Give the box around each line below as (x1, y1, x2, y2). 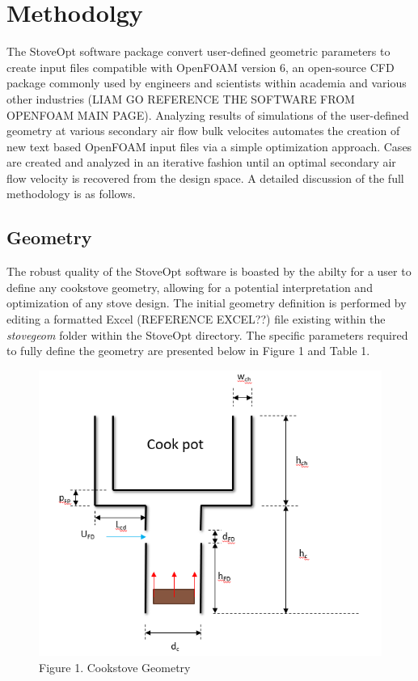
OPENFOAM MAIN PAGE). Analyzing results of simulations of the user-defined (6, 106, 409, 123)
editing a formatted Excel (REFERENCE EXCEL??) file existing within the (6, 311, 386, 328)
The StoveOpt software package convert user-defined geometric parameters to (6, 43, 391, 60)
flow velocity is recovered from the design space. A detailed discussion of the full (6, 169, 404, 186)
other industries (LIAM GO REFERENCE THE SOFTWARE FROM (6, 90, 355, 107)
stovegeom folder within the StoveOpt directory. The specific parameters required (6, 326, 408, 343)
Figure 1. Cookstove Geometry (39, 658, 191, 675)
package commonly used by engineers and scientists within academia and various (6, 74, 407, 91)
